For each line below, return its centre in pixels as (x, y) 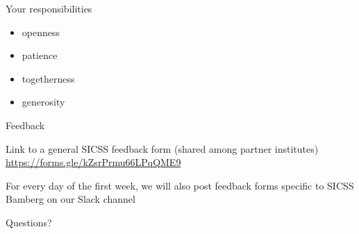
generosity (43, 102)
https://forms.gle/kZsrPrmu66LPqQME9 (93, 162)
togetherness (48, 78)
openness (41, 32)
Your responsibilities (49, 8)
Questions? (29, 222)
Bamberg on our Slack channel (70, 199)
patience (40, 55)
